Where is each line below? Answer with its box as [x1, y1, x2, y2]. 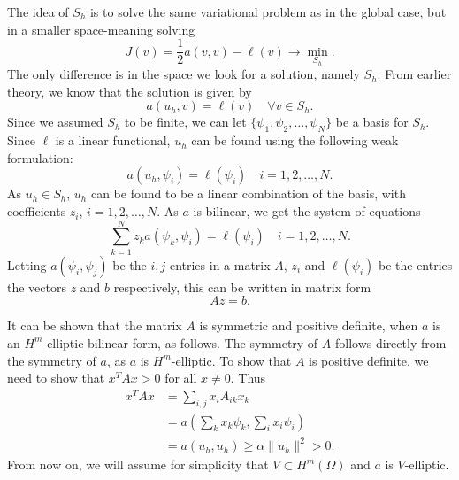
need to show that [7, 368, 105, 387]
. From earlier [377, 65, 452, 83]
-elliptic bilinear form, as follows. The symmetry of [42, 333, 318, 352]
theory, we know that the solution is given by [7, 81, 252, 100]
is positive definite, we [309, 351, 429, 369]
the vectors [7, 277, 66, 296]
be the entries [378, 255, 453, 274]
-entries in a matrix [165, 255, 271, 274]
